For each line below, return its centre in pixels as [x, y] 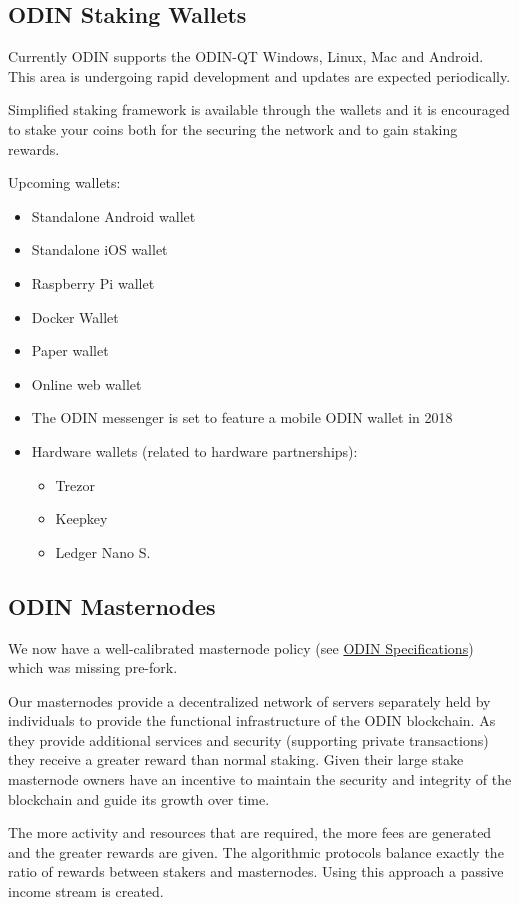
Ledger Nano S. [103, 551]
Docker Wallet [75, 316]
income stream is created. [86, 891]
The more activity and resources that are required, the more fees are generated [250, 832]
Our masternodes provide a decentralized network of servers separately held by [249, 700]
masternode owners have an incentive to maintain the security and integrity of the [260, 779]
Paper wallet [70, 350]
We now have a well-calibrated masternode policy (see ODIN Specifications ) [241, 647]
